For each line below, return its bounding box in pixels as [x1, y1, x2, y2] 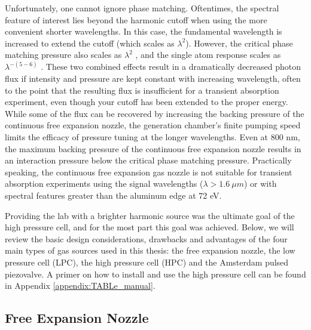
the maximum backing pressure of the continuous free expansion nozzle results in [5, 142, 301, 155]
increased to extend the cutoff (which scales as [5, 36, 175, 49]
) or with [244, 177, 277, 190]
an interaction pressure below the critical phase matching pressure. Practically [5, 154, 292, 166]
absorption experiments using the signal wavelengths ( [5, 177, 203, 190]
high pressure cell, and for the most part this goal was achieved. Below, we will [5, 221, 294, 233]
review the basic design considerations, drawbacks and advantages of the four [5, 232, 288, 245]
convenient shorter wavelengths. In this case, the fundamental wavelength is [5, 25, 282, 38]
